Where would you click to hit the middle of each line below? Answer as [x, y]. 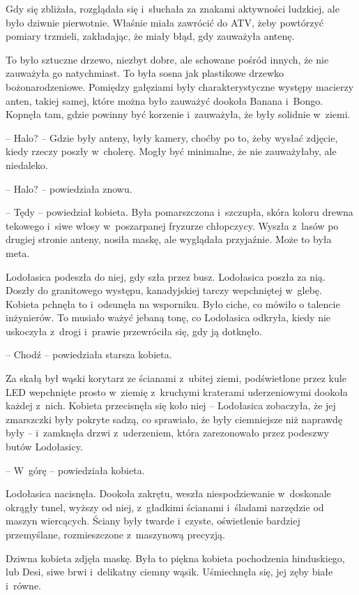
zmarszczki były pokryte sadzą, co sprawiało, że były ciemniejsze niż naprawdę [174, 419]
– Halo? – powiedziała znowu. [69, 188]
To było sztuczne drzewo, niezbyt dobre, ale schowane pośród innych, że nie [167, 59]
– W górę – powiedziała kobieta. [75, 470]
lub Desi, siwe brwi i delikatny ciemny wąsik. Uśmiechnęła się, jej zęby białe [169, 572]
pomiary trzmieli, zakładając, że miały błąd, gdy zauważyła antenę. [150, 36]
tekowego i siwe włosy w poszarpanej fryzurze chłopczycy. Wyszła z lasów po [172, 225]
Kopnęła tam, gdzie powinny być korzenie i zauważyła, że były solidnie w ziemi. [178, 114]
